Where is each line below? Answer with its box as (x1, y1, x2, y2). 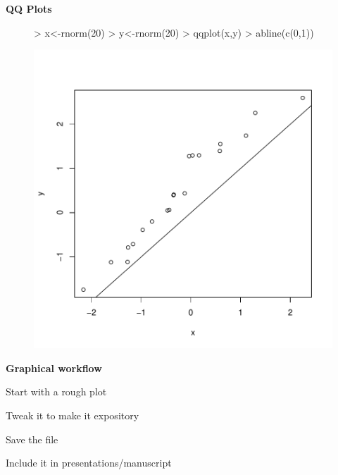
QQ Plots (6, 1, 52, 16)
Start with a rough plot (6, 384, 107, 399)
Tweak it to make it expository (6, 407, 139, 422)
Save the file (6, 431, 58, 446)
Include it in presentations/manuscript (6, 455, 172, 470)
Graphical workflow (6, 360, 102, 375)
